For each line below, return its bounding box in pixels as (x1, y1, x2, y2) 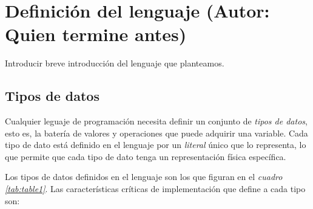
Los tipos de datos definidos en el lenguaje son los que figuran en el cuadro (5, 170, 283, 183)
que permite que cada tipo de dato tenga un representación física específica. (5, 150, 286, 162)
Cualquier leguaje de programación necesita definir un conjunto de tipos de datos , (5, 115, 308, 127)
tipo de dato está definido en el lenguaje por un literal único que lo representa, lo (5, 138, 306, 151)
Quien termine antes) (5, 22, 187, 47)
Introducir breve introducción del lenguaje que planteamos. (5, 57, 224, 69)
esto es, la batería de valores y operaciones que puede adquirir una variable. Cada (5, 126, 308, 139)
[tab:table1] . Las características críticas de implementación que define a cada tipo (5, 182, 306, 195)
